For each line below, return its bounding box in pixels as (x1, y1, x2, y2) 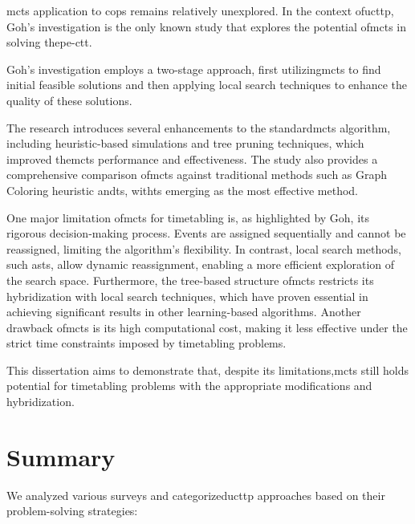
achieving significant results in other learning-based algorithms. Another (6, 303, 361, 320)
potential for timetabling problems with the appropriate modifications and (6, 377, 372, 394)
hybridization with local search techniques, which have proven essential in (6, 287, 368, 304)
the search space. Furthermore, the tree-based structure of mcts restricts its (6, 271, 374, 288)
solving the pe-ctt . (6, 34, 92, 51)
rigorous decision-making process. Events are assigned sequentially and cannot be (6, 225, 406, 242)
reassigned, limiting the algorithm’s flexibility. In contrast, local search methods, (6, 240, 401, 257)
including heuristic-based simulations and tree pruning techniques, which (6, 135, 364, 152)
